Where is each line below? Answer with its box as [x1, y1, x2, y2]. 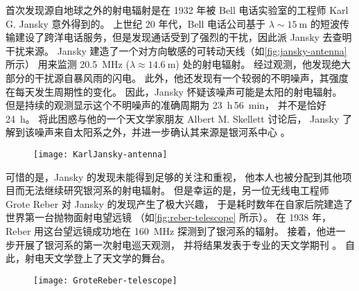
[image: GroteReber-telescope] [33, 275, 177, 285]
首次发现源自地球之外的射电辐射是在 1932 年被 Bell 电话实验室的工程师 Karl [6, 3, 349, 17]
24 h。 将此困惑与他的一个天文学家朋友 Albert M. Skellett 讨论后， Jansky [6, 111, 340, 125]
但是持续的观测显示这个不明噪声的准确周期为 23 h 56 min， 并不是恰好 [6, 98, 326, 112]
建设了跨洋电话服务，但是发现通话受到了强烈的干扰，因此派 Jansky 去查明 [15, 30, 352, 44]
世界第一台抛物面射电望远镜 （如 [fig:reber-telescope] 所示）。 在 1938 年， [6, 210, 331, 224]
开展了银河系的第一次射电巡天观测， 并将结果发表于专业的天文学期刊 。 [15, 237, 342, 252]
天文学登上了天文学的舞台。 [44, 251, 170, 265]
